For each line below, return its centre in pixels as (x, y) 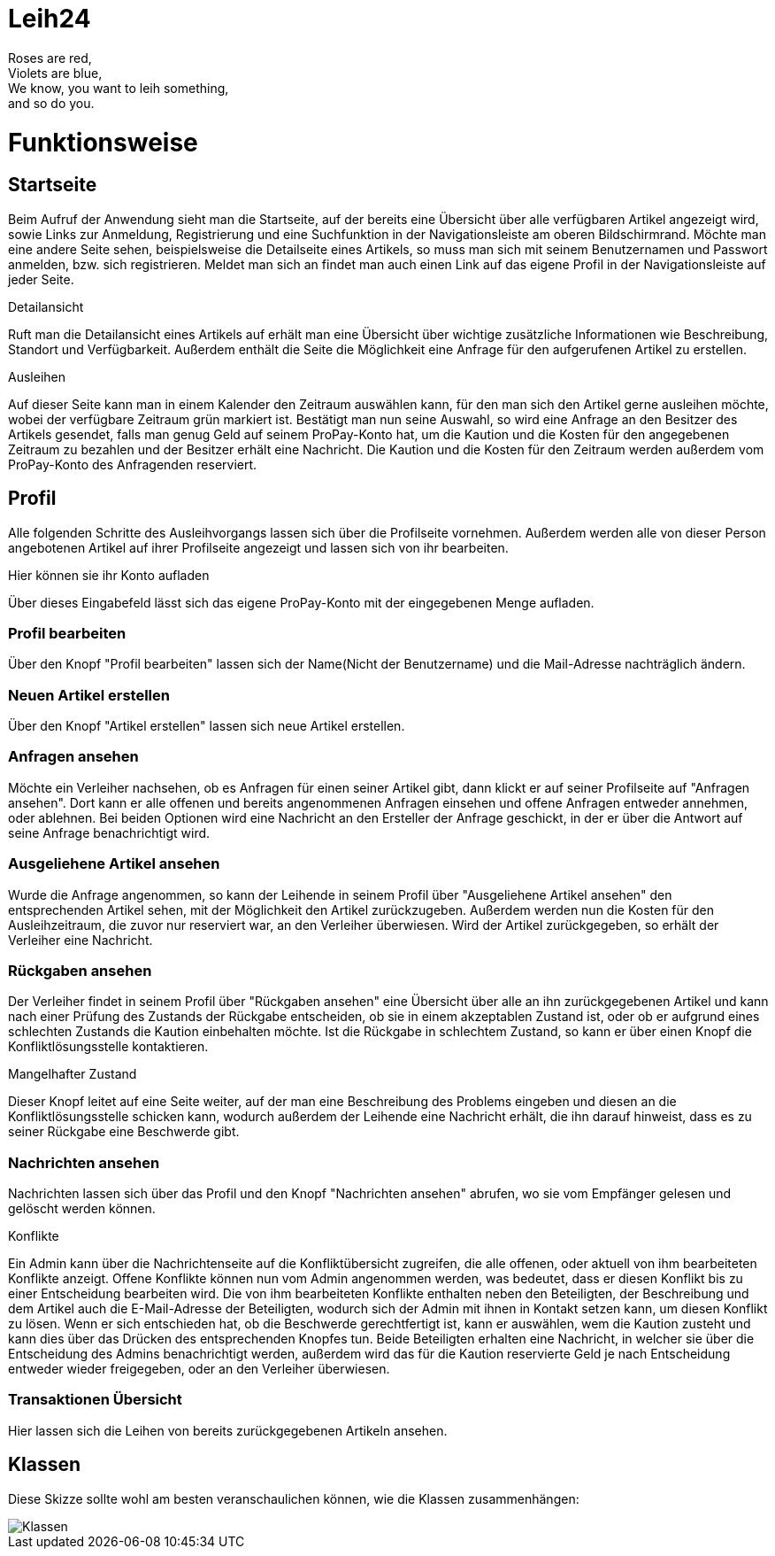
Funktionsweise (103, 142)
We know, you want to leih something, (119, 88)
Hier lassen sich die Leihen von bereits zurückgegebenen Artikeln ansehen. (228, 1430)
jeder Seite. (41, 279)
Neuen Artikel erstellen (89, 695)
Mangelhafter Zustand (73, 1074)
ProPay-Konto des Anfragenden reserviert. (133, 464)
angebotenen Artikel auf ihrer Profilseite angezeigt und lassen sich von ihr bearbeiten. (258, 547)
